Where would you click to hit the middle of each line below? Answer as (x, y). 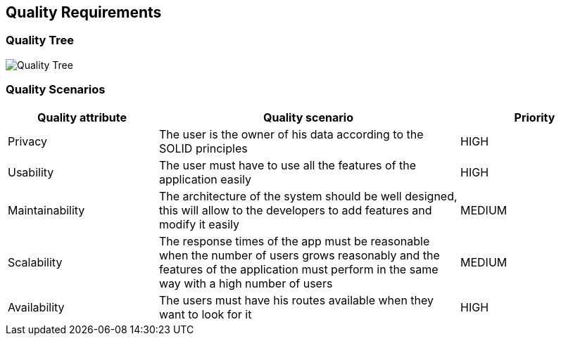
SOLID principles (203, 148)
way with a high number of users (246, 283)
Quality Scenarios (56, 90)
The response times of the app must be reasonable (295, 241)
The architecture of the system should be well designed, (308, 196)
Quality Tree (40, 40)
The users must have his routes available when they (297, 300)
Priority (535, 117)
